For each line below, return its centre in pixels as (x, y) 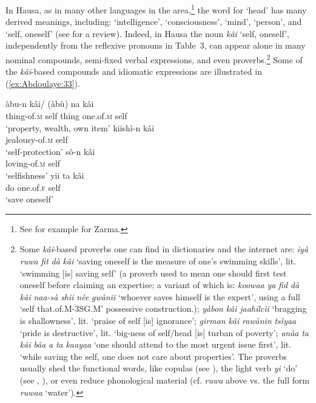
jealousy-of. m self (37, 139)
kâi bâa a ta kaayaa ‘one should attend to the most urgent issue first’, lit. (156, 344)
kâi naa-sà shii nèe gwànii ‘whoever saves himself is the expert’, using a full (160, 296)
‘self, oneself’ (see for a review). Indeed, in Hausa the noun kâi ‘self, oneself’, (148, 33)
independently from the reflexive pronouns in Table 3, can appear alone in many (156, 45)
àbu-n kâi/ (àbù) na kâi (50, 104)
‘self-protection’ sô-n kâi (50, 151)
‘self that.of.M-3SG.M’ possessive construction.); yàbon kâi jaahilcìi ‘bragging (163, 308)
